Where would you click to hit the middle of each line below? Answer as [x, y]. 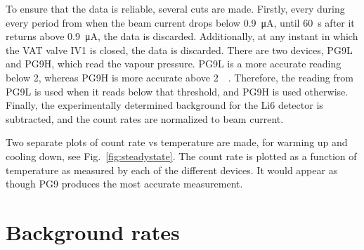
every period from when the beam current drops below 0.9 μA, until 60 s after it [180, 22]
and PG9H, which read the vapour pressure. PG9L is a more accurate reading [174, 64]
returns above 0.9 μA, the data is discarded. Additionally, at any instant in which [182, 36]
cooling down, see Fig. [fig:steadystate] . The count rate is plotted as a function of [181, 156]
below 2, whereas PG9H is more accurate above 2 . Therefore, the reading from [180, 77]
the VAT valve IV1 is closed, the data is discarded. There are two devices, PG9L [179, 50]
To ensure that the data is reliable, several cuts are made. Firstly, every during [175, 8]
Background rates [93, 231]
